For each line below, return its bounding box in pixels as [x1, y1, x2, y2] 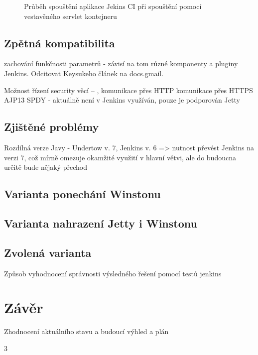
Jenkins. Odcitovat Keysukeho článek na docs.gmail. [4, 68, 164, 78]
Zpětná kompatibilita [4, 35, 115, 50]
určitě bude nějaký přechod [4, 162, 87, 172]
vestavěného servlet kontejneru [24, 10, 117, 21]
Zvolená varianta [4, 244, 92, 260]
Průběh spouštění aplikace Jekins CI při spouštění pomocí [24, 1, 202, 11]
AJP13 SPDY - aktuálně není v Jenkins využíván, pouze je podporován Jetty [4, 95, 240, 105]
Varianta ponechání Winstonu [4, 186, 161, 202]
